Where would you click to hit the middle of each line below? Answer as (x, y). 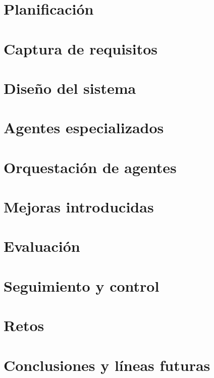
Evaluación (42, 246)
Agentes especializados (84, 127)
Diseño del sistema (70, 88)
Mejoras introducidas (79, 207)
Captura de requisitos (81, 48)
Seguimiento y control (82, 285)
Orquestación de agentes (90, 167)
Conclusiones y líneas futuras (107, 365)
